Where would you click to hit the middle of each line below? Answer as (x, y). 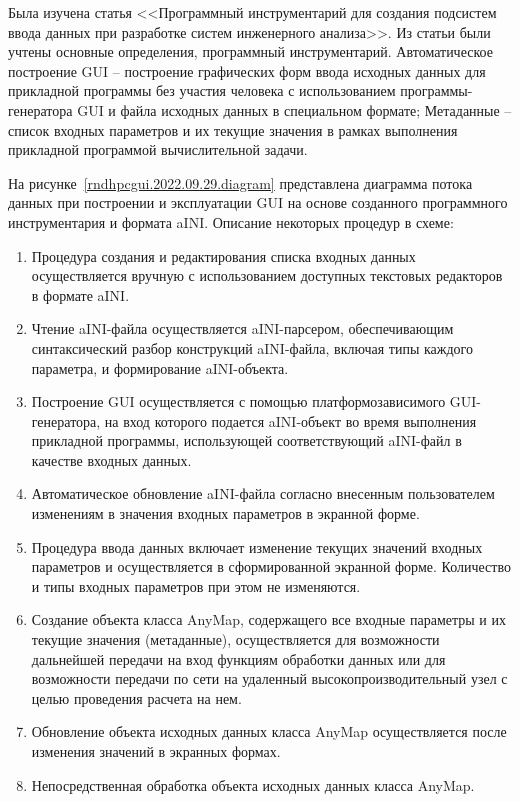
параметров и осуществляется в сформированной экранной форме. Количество (271, 566)
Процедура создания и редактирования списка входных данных (223, 255)
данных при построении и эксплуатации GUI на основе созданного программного (258, 202)
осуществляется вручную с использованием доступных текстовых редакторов (267, 275)
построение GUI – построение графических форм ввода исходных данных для (247, 70)
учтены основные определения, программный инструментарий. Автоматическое (250, 51)
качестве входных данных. (111, 459)
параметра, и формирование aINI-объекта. (160, 367)
